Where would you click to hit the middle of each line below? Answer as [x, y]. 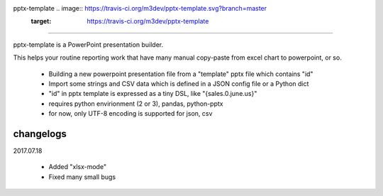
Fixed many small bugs [82, 177]
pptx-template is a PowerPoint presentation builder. [88, 44]
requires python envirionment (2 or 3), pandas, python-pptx [136, 104]
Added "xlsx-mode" [77, 167]
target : [41, 21]
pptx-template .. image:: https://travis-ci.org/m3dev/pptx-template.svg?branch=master [140, 8]
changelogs [40, 134]
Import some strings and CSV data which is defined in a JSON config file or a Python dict [179, 83]
